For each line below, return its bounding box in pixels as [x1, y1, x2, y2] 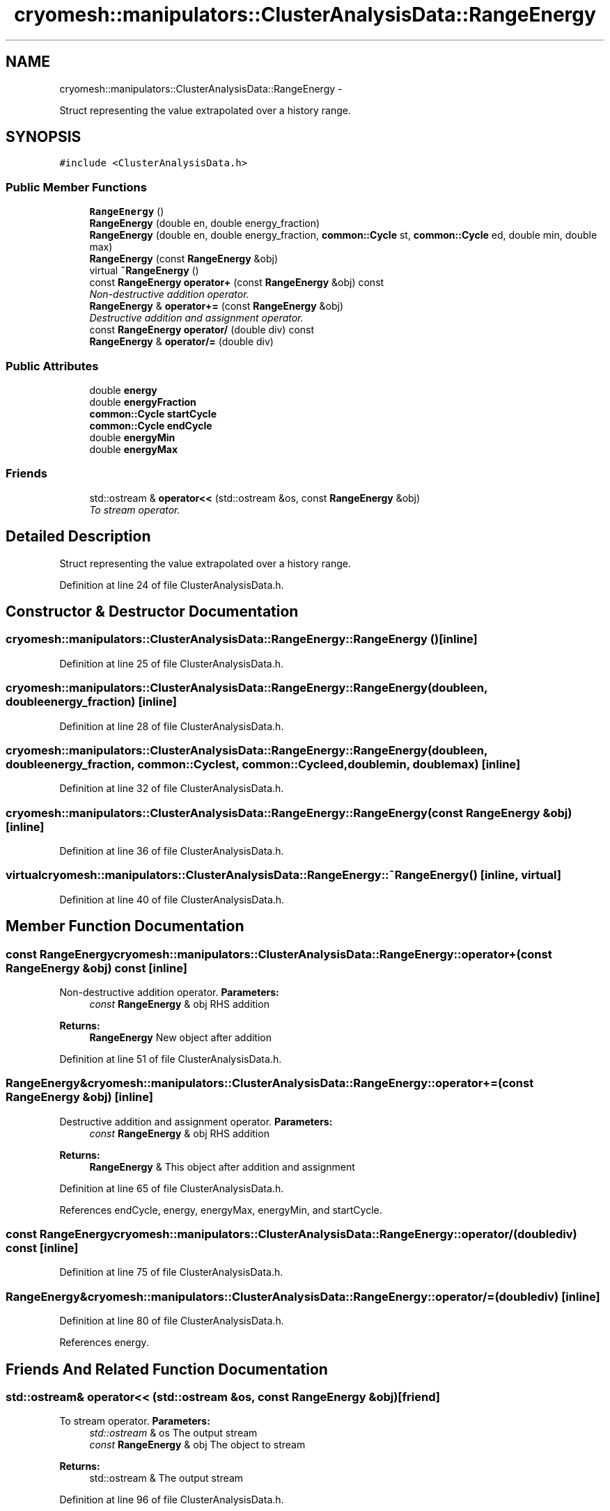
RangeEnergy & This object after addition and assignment [89, 1160, 355, 1173]
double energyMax [89, 443, 178, 455]
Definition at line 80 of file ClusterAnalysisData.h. [59, 1315, 284, 1327]
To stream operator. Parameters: [59, 1415, 210, 1427]
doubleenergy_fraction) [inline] [6, 695, 177, 709]
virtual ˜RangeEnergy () [89, 264, 199, 277]
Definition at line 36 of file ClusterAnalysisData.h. [59, 845, 284, 857]
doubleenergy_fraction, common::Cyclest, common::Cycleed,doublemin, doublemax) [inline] [6, 757, 521, 771]
